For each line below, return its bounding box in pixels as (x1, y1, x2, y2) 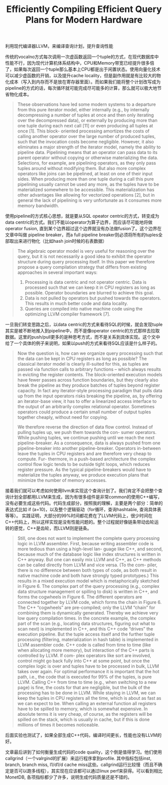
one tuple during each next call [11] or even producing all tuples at (17, 123, 153, 129)
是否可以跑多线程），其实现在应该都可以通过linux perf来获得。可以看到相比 (9, 768, 163, 774)
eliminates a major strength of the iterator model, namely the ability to (17, 144, 161, 150)
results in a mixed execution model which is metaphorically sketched (17, 578, 159, 584)
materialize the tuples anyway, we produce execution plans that (17, 472, 149, 478)
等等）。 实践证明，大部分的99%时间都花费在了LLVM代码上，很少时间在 (5, 513, 153, 519)
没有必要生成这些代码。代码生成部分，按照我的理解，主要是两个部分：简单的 (5, 500, 163, 506)
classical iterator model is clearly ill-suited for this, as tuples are (17, 361, 149, 367)
